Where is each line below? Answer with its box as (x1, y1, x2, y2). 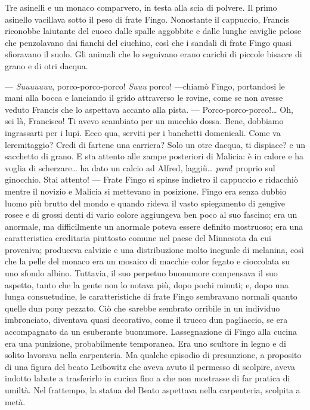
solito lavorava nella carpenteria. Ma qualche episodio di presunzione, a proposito (5, 349, 302, 361)
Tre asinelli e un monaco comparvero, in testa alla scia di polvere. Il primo (5, 1, 277, 13)
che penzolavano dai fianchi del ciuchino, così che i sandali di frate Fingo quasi (5, 36, 292, 48)
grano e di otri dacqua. (5, 59, 88, 72)
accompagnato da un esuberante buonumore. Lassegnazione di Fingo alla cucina (5, 325, 297, 338)
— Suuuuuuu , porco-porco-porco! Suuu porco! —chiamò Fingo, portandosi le (5, 79, 285, 92)
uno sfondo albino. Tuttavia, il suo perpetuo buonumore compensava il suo (5, 267, 278, 279)
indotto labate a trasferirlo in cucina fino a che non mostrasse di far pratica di (5, 372, 290, 384)
